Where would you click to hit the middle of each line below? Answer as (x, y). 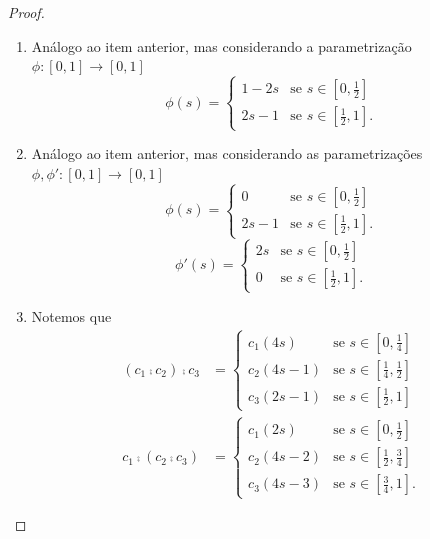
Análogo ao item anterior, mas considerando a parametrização (221, 45)
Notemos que (71, 315)
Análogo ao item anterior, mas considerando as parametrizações (227, 153)
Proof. (26, 12)
